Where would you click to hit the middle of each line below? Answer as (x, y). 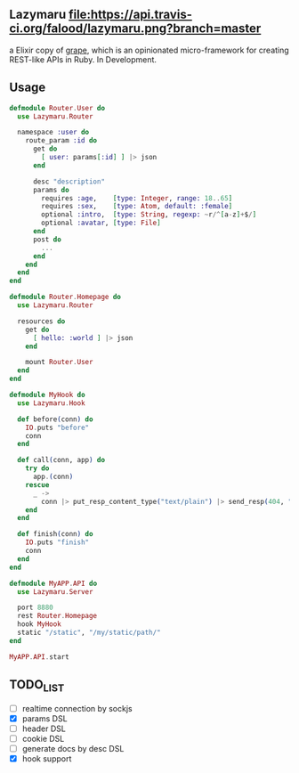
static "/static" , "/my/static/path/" (89, 632)
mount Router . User (59, 362)
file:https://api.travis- (130, 15)
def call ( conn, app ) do (61, 460)
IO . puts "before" (57, 427)
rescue (37, 484)
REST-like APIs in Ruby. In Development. (83, 59)
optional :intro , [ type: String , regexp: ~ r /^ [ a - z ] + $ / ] (149, 215)
